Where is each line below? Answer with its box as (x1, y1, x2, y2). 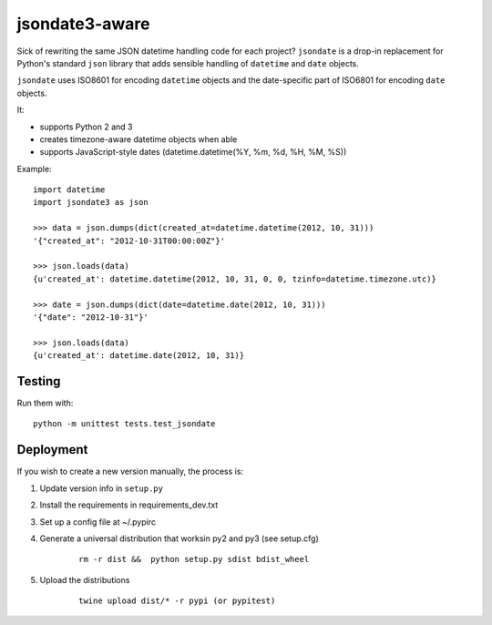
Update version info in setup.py (39, 483, 164, 494)
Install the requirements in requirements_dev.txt (39, 499, 219, 510)
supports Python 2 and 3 (39, 121, 133, 132)
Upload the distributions (39, 574, 130, 585)
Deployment (16, 442, 88, 457)
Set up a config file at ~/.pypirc (39, 516, 157, 528)
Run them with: (16, 397, 74, 409)
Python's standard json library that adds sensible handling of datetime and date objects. (16, 57, 360, 68)
